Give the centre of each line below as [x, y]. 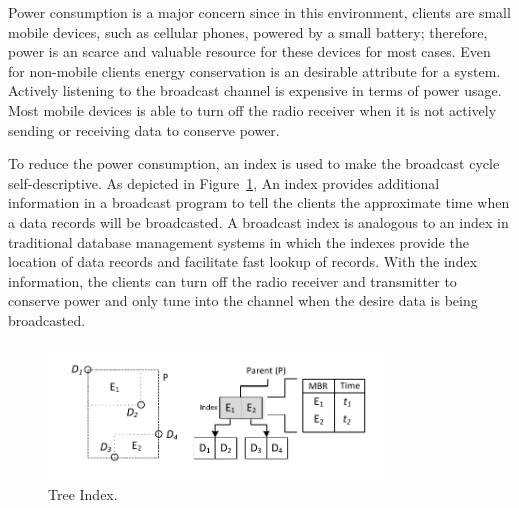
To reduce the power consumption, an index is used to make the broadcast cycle [254, 163]
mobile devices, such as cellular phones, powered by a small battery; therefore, [248, 31]
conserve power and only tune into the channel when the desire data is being [243, 300]
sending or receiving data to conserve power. [144, 129]
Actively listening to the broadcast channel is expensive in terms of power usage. [255, 90]
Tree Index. [83, 493]
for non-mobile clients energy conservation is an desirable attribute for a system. [254, 70]
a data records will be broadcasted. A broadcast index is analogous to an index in [258, 221]
